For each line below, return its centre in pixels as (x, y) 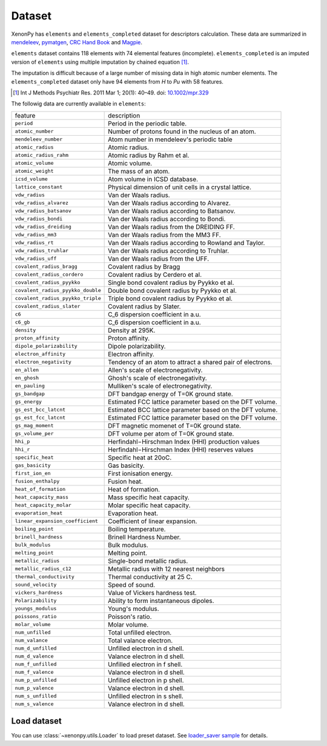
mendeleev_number (39, 139)
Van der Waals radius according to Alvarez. (170, 203)
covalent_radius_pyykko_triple (58, 298)
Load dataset (36, 721)
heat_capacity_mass (42, 497)
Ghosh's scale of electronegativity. (157, 378)
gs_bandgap (30, 394)
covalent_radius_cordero (49, 275)
